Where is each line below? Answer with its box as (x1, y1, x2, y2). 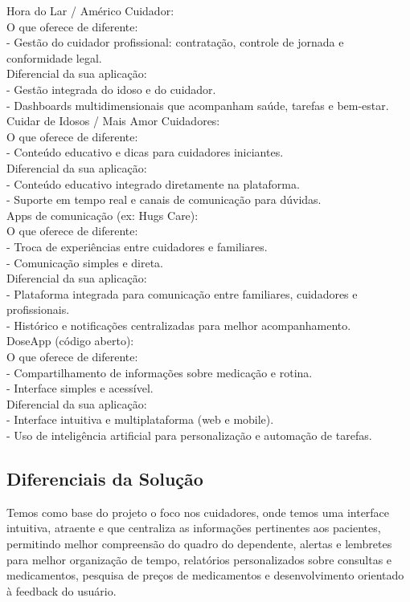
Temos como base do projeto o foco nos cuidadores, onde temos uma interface (6, 503, 390, 520)
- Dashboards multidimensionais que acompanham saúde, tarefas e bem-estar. (6, 96, 389, 113)
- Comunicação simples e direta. (6, 254, 163, 270)
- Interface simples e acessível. (6, 380, 154, 397)
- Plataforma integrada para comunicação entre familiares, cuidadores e (6, 285, 358, 302)
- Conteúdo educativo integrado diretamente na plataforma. (6, 175, 300, 192)
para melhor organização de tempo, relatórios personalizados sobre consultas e (6, 551, 392, 567)
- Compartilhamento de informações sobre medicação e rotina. (6, 364, 313, 380)
